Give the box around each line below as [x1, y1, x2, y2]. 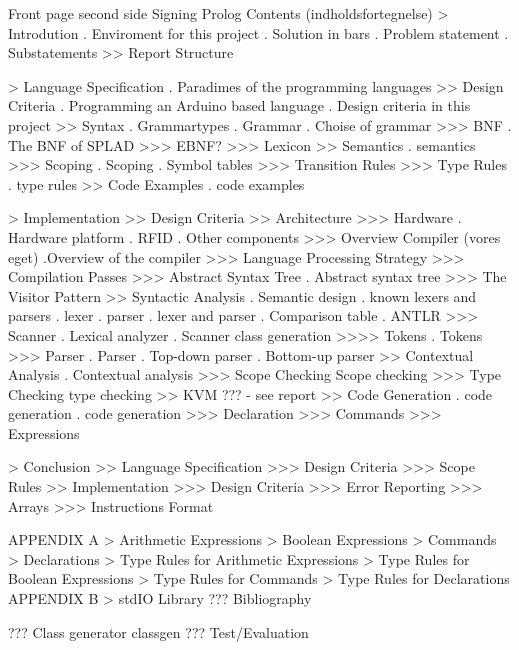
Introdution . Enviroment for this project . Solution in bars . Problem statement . [8, 22, 509, 43]
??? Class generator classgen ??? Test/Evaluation [8, 621, 309, 642]
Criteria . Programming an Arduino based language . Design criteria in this [8, 95, 471, 116]
